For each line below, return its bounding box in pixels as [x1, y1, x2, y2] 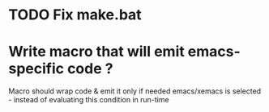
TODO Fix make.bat [8, 6, 142, 24]
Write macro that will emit [8, 43, 185, 61]
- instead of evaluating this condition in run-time [8, 95, 169, 105]
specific [8, 60, 65, 78]
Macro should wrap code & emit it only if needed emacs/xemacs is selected [8, 86, 262, 96]
